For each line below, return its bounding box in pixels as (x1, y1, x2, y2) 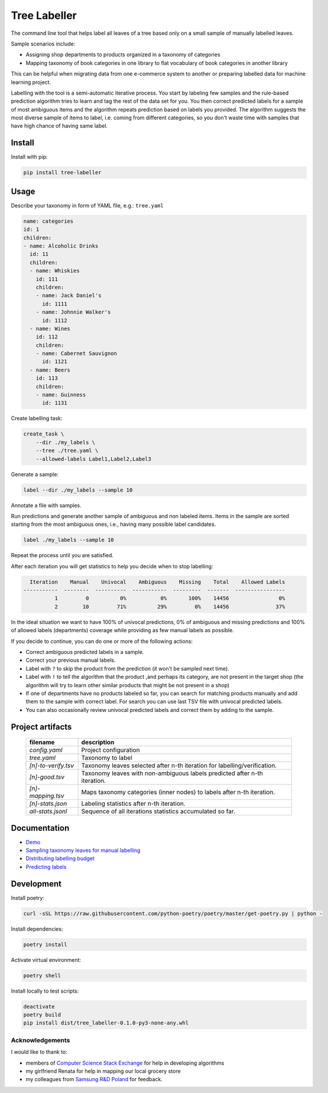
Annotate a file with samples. (11, 502, 82, 509)
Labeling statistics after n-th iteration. (81, 799, 186, 808)
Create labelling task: (11, 415, 63, 422)
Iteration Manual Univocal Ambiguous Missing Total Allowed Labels (30, 578, 285, 585)
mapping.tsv (29, 792, 64, 800)
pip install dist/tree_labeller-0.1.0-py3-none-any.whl (23, 1020, 189, 1026)
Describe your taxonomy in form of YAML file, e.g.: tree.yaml (11, 201, 164, 209)
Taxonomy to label (81, 754, 132, 762)
